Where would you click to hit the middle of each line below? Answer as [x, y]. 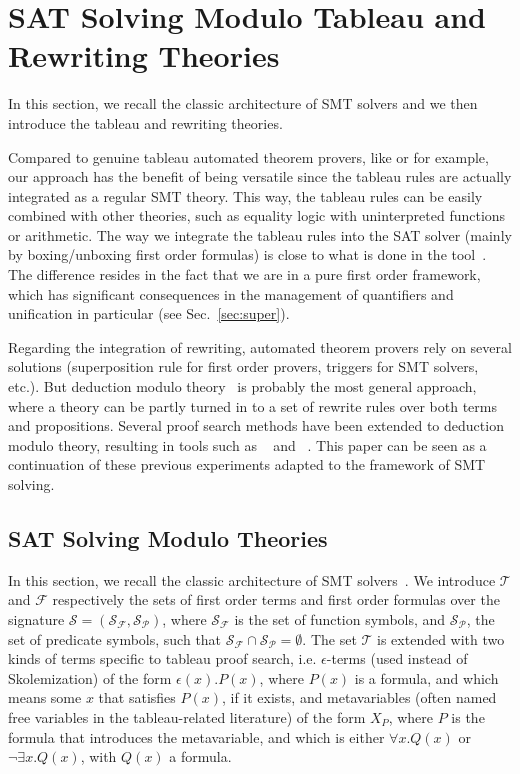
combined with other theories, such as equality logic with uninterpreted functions [257, 215]
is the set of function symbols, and [340, 618]
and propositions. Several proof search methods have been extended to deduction [256, 425]
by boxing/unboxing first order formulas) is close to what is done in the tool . [247, 254]
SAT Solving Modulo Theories [168, 537]
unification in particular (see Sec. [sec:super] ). [149, 313]
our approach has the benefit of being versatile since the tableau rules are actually [260, 176]
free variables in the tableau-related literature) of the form [187, 716]
